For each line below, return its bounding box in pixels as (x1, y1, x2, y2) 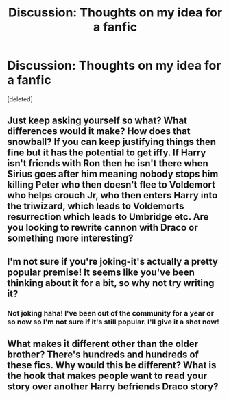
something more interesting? (7, 233, 134, 244)
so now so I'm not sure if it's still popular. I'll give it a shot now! (7, 317, 219, 326)
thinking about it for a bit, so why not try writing (7, 277, 215, 289)
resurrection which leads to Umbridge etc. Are (7, 211, 209, 223)
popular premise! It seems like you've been (7, 266, 195, 278)
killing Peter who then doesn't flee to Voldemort (7, 179, 216, 191)
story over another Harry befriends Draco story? (7, 381, 219, 393)
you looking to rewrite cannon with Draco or (7, 222, 198, 233)
